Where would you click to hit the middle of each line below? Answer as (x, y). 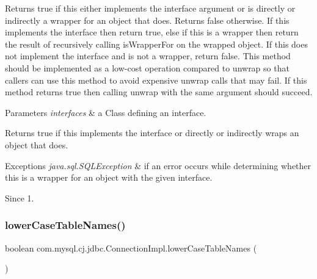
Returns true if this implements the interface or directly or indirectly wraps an (152, 133)
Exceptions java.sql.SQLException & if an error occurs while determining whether (158, 165)
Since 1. (20, 197)
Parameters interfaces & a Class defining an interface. (106, 112)
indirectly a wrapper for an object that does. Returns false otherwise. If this (147, 20)
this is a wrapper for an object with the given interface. (109, 177)
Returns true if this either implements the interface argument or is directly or (150, 8)
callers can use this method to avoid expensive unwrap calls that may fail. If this (156, 80)
